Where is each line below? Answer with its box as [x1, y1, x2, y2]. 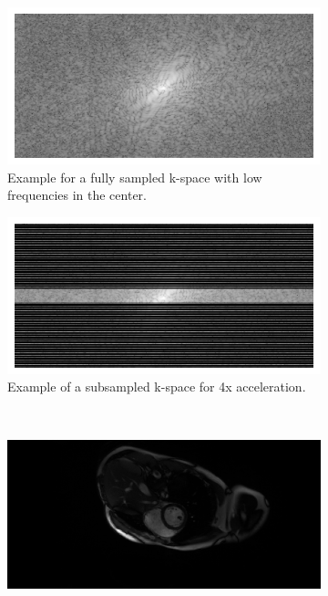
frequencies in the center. [7, 185, 147, 204]
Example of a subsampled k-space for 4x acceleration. [7, 377, 306, 396]
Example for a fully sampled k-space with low [7, 167, 262, 186]
